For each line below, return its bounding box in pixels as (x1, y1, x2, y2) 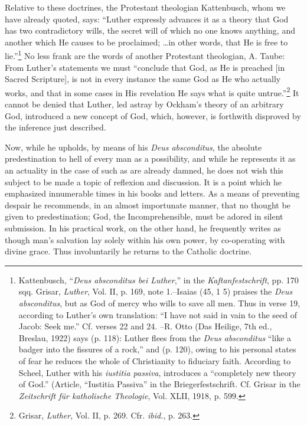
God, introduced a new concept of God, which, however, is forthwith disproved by (5, 109, 301, 122)
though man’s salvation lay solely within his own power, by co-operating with (5, 233, 285, 246)
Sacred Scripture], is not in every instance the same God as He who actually (5, 73, 281, 85)
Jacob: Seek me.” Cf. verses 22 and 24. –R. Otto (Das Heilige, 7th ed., (18, 320, 272, 332)
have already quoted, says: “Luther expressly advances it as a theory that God (5, 12, 289, 25)
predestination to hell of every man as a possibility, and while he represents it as (5, 152, 296, 165)
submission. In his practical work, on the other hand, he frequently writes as (5, 222, 281, 234)
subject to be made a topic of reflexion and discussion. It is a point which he (5, 175, 282, 188)
